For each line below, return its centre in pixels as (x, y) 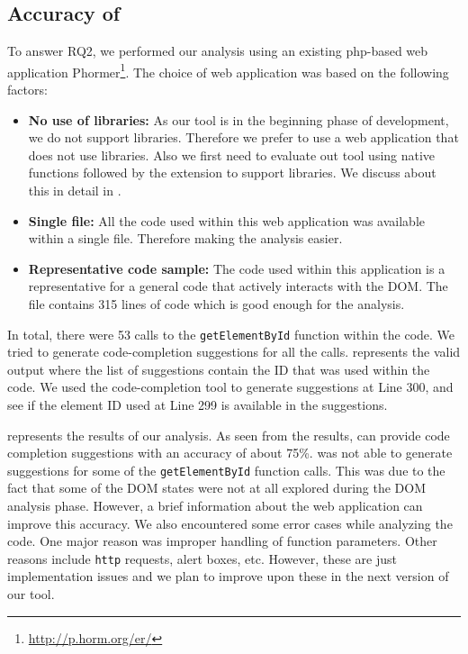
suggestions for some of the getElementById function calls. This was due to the (226, 470)
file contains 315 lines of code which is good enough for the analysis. (216, 303)
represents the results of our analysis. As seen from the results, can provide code (229, 435)
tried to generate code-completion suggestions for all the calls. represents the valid (234, 352)
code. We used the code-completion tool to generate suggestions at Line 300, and (230, 387)
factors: (27, 90)
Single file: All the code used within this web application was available (227, 220)
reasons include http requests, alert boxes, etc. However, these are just (202, 558)
